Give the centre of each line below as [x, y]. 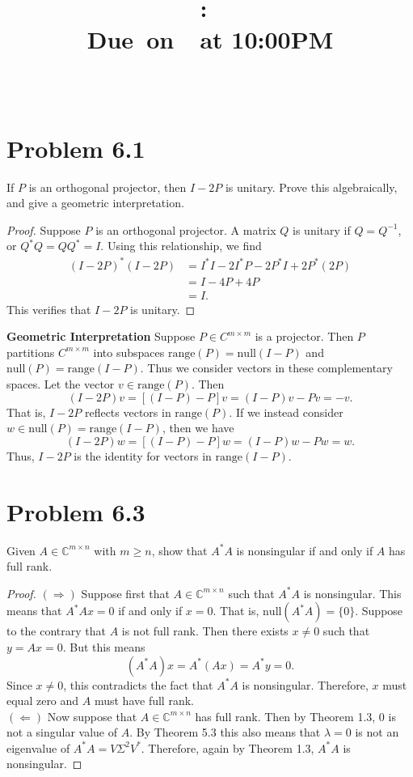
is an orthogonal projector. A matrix [186, 229]
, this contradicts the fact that [138, 684]
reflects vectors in [128, 412]
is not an [377, 732]
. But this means [104, 646]
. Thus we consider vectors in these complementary [267, 368]
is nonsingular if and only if [305, 550]
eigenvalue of [38, 747]
